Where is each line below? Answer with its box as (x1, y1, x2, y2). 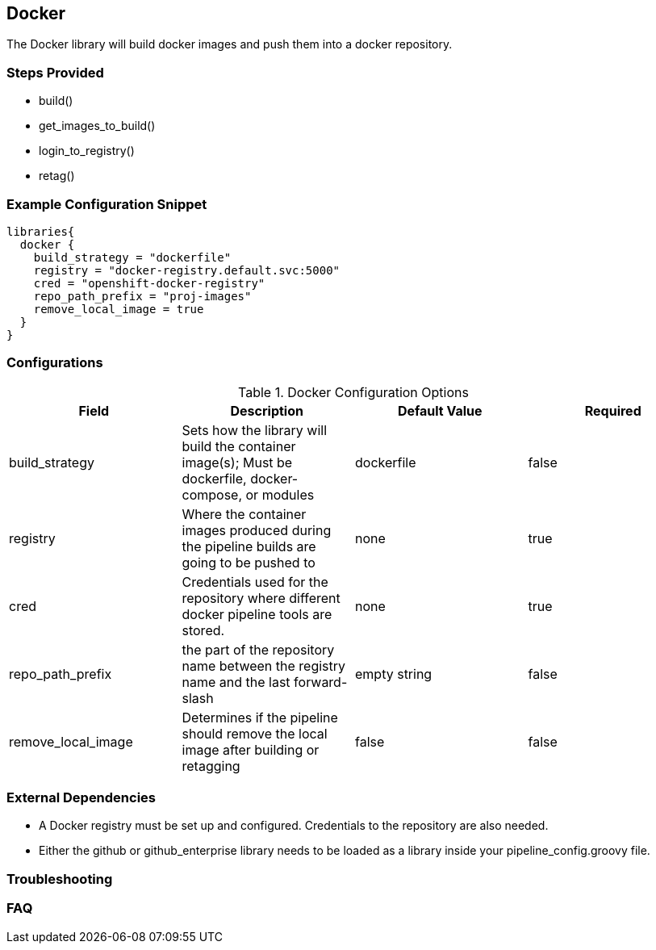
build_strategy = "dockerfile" (33, 250, 232, 264)
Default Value (397, 402, 483, 419)
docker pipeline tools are (182, 605, 332, 622)
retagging (182, 757, 240, 774)
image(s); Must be (182, 454, 293, 471)
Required (584, 402, 641, 419)
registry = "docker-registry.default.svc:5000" (33, 263, 341, 277)
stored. (182, 621, 225, 638)
